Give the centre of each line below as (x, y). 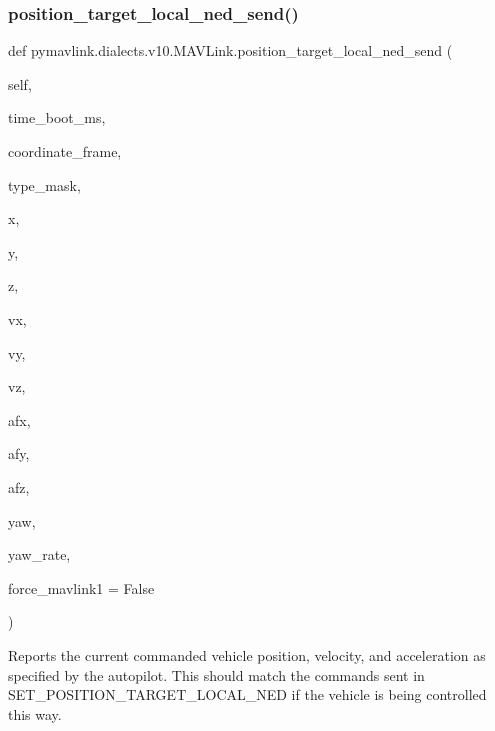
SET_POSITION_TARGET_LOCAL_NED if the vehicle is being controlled (247, 694)
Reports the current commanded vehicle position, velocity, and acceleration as (247, 654)
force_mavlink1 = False (81, 587)
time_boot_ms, (57, 117)
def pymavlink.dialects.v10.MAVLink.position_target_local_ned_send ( (230, 50)
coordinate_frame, (65, 151)
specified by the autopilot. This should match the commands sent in (216, 674)
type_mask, (44, 184)
